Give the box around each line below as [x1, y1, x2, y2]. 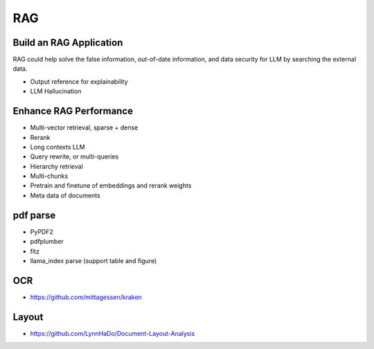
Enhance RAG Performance [12, 105, 134, 117]
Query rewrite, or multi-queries [30, 152, 119, 161]
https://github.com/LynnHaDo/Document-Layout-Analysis [30, 329, 195, 337]
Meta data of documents [30, 191, 100, 199]
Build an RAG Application [12, 37, 123, 48]
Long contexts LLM [30, 143, 86, 151]
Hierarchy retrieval [30, 162, 83, 170]
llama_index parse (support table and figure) [30, 256, 157, 265]
